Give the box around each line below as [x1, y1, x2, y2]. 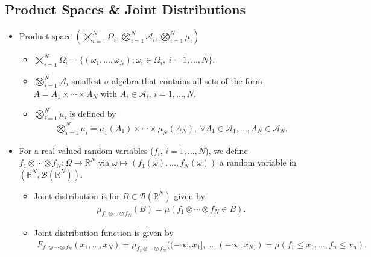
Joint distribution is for [33, 189, 120, 202]
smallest [71, 75, 102, 87]
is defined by [69, 107, 116, 120]
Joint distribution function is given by [33, 226, 174, 238]
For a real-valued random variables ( [19, 144, 154, 156]
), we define [205, 144, 248, 156]
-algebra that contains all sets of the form [109, 75, 262, 87]
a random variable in [219, 156, 297, 169]
